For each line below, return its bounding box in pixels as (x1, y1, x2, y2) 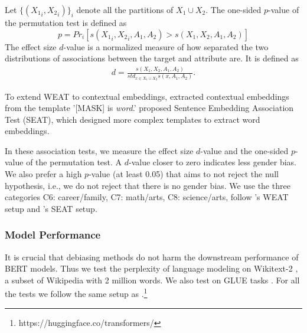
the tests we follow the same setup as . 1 (5, 286, 148, 300)
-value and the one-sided (200, 144, 289, 156)
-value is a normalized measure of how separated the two (63, 40, 269, 53)
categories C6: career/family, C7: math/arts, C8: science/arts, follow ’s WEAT (5, 191, 289, 203)
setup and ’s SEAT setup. (5, 202, 97, 214)
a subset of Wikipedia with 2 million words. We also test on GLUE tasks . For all (5, 273, 300, 286)
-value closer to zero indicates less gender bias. (129, 156, 296, 168)
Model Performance (5, 227, 101, 242)
